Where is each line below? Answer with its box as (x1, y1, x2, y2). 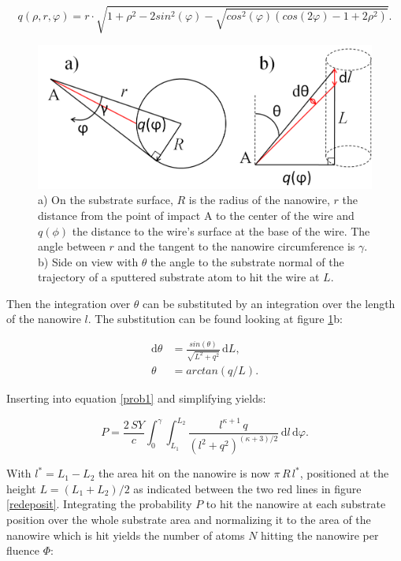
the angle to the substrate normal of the (150, 253, 344, 269)
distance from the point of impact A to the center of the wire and (38, 206, 355, 223)
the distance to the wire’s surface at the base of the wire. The (72, 222, 370, 239)
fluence (6, 542, 39, 559)
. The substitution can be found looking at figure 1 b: (87, 310, 343, 327)
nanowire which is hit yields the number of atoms (6, 526, 245, 543)
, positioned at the (299, 465, 389, 481)
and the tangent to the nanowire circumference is (117, 238, 355, 254)
